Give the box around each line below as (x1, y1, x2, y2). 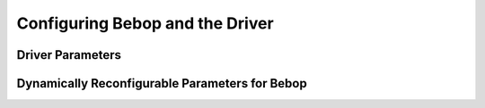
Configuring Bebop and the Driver (16, 13, 274, 33)
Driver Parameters (16, 47, 121, 62)
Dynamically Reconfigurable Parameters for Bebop (16, 76, 307, 91)
